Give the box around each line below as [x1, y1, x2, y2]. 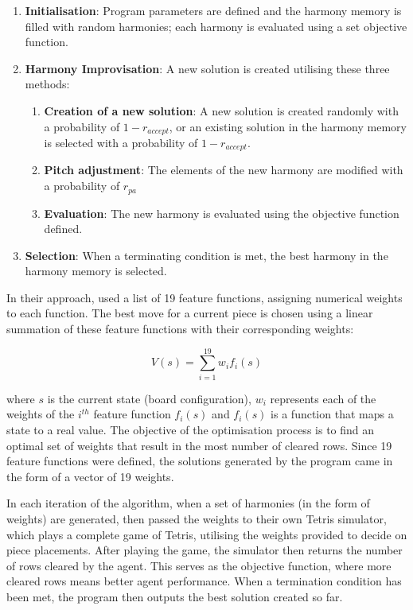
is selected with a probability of [44, 134, 198, 151]
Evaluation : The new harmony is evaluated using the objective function [44, 204, 399, 221]
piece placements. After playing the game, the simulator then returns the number [6, 542, 403, 558]
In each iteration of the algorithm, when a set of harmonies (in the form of [6, 495, 370, 511]
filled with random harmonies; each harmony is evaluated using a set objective [25, 17, 407, 34]
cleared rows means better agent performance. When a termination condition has [6, 573, 402, 589]
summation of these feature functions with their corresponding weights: [6, 321, 354, 337]
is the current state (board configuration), [47, 390, 251, 406]
